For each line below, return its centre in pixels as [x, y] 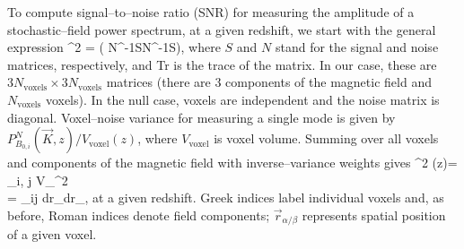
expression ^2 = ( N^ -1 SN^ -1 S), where [114, 47]
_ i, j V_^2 [38, 180]
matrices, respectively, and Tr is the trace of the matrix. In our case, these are [222, 64]
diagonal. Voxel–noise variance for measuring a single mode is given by [201, 117]
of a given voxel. [52, 234]
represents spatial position [374, 215]
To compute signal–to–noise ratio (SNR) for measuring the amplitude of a [211, 12]
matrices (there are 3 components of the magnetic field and [269, 82]
